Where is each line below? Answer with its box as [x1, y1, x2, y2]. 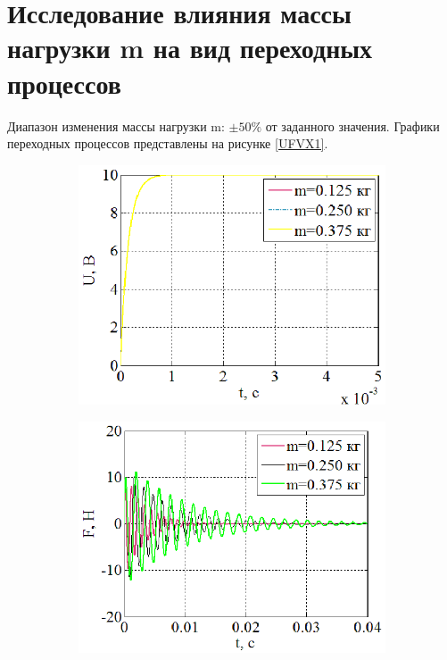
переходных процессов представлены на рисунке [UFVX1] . [7, 134, 328, 153]
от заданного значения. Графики [265, 116, 440, 135]
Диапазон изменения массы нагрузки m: [7, 116, 225, 135]
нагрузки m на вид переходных [7, 29, 373, 66]
